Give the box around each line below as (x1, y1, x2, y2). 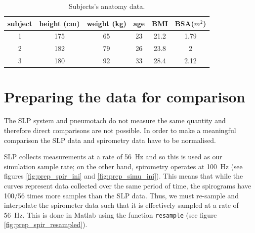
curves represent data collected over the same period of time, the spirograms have (4, 180, 251, 190)
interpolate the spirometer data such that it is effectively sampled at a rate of (4, 200, 239, 210)
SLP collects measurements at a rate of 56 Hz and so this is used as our (4, 151, 222, 162)
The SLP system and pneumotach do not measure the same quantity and (4, 115, 226, 126)
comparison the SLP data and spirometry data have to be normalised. (4, 135, 216, 145)
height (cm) (39, 18, 80, 28)
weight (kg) (86, 18, 127, 28)
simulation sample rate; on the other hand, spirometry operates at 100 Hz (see (4, 161, 243, 171)
